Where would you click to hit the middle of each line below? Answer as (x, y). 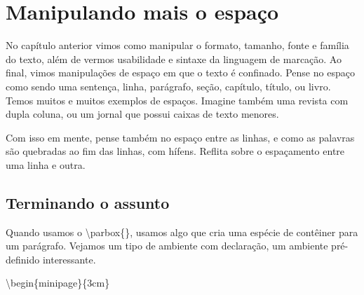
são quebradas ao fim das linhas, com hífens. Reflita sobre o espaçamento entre (175, 151)
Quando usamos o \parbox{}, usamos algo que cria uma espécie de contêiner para (182, 232)
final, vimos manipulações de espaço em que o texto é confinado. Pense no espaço (180, 73)
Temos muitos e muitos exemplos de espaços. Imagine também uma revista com (177, 100)
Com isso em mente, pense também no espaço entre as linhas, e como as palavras (180, 137)
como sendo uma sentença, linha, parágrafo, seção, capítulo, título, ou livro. (168, 86)
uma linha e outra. (46, 164)
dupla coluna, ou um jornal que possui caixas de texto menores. (142, 114)
